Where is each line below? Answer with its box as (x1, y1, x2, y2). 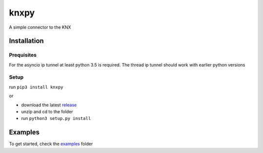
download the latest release (21, 102, 77, 108)
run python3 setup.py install (21, 116, 91, 121)
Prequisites (9, 51, 37, 58)
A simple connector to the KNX (9, 24, 72, 30)
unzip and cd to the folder (21, 109, 73, 115)
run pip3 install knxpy (9, 84, 63, 90)
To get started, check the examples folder (9, 141, 93, 147)
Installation (9, 37, 44, 45)
